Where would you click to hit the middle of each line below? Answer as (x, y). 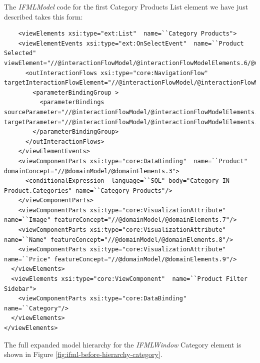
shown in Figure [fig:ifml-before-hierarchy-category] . (83, 354)
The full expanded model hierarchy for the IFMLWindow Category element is (123, 344)
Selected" (20, 53)
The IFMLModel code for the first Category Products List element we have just (126, 7)
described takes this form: (43, 16)
